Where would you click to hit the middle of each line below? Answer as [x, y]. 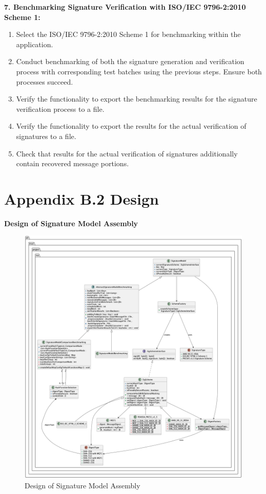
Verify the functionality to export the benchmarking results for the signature [137, 99]
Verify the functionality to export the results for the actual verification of [131, 126]
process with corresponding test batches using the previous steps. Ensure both [139, 71]
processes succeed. [45, 81]
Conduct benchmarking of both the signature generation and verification [130, 61]
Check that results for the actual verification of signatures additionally [127, 153]
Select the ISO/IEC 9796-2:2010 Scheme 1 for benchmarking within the [128, 34]
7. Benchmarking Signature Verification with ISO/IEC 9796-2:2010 [125, 7]
